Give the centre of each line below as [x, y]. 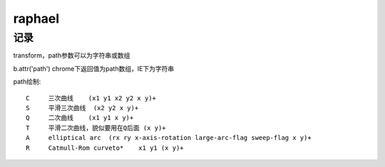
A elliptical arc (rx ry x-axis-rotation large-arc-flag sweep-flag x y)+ [169, 138]
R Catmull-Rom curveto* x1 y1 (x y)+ [105, 148]
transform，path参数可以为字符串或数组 [72, 55]
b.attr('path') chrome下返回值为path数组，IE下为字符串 [94, 68]
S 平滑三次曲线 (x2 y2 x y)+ [82, 108]
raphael [36, 18]
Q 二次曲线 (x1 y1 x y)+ [80, 118]
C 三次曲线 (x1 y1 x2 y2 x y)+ [91, 98]
